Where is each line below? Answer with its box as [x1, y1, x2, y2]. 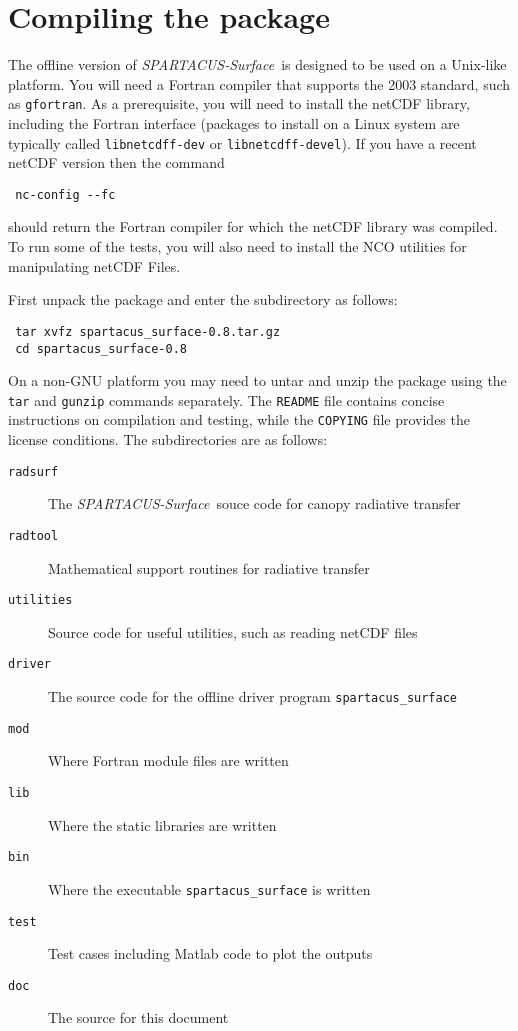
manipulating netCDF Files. [8, 255, 181, 276]
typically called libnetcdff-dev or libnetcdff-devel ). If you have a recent [8, 132, 477, 153]
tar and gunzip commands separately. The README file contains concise [8, 389, 445, 410]
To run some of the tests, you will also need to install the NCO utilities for [8, 236, 467, 257]
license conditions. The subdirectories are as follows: [8, 429, 328, 450]
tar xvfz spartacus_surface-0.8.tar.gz [15, 324, 281, 339]
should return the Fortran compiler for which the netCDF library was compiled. [8, 216, 498, 237]
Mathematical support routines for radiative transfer [48, 557, 370, 578]
